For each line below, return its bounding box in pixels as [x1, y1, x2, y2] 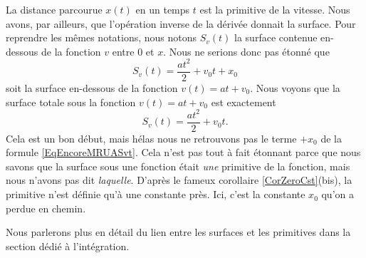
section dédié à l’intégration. [6, 238, 130, 253]
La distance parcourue [6, 2, 103, 16]
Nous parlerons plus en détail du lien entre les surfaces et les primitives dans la [6, 225, 351, 239]
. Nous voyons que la [250, 80, 340, 95]
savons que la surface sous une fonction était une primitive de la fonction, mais [6, 158, 350, 173]
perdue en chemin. [6, 200, 86, 215]
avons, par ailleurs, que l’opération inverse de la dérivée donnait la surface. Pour [6, 16, 356, 31]
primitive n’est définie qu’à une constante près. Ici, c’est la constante [6, 187, 305, 202]
